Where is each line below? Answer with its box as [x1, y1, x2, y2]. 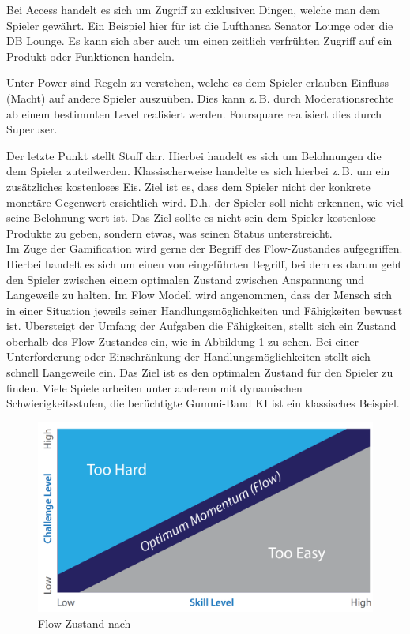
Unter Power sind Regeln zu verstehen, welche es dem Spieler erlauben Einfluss [6, 74, 389, 91]
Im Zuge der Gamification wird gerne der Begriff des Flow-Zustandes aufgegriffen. [6, 240, 403, 257]
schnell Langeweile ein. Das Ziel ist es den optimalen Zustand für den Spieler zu [6, 364, 393, 381]
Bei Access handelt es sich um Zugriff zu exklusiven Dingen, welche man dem [6, 2, 380, 17]
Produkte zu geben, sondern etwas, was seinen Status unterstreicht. [6, 224, 333, 241]
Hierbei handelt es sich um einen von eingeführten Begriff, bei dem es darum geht [6, 255, 402, 272]
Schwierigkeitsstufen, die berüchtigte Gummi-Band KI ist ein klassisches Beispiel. [6, 395, 400, 411]
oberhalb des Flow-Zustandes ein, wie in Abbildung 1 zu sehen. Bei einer [6, 332, 359, 349]
